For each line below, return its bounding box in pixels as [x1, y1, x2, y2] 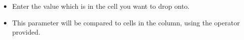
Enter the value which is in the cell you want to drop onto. [12, 1, 190, 11]
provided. [12, 27, 40, 37]
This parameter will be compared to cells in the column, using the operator [12, 17, 240, 27]
